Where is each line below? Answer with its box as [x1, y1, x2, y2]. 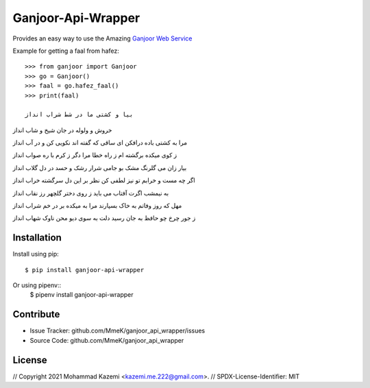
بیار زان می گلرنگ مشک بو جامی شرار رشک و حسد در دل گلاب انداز [12, 163, 187, 171]
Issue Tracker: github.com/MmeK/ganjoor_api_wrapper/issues [29, 326, 206, 335]
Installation [12, 232, 62, 243]
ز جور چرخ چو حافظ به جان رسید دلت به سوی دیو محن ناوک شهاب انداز [12, 214, 196, 222]
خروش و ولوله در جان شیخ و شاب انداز [12, 125, 112, 134]
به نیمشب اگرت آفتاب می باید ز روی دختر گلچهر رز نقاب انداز [12, 189, 169, 197]
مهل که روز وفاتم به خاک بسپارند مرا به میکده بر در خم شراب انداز [12, 202, 182, 210]
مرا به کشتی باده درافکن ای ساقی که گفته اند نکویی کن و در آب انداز [12, 138, 188, 147]
